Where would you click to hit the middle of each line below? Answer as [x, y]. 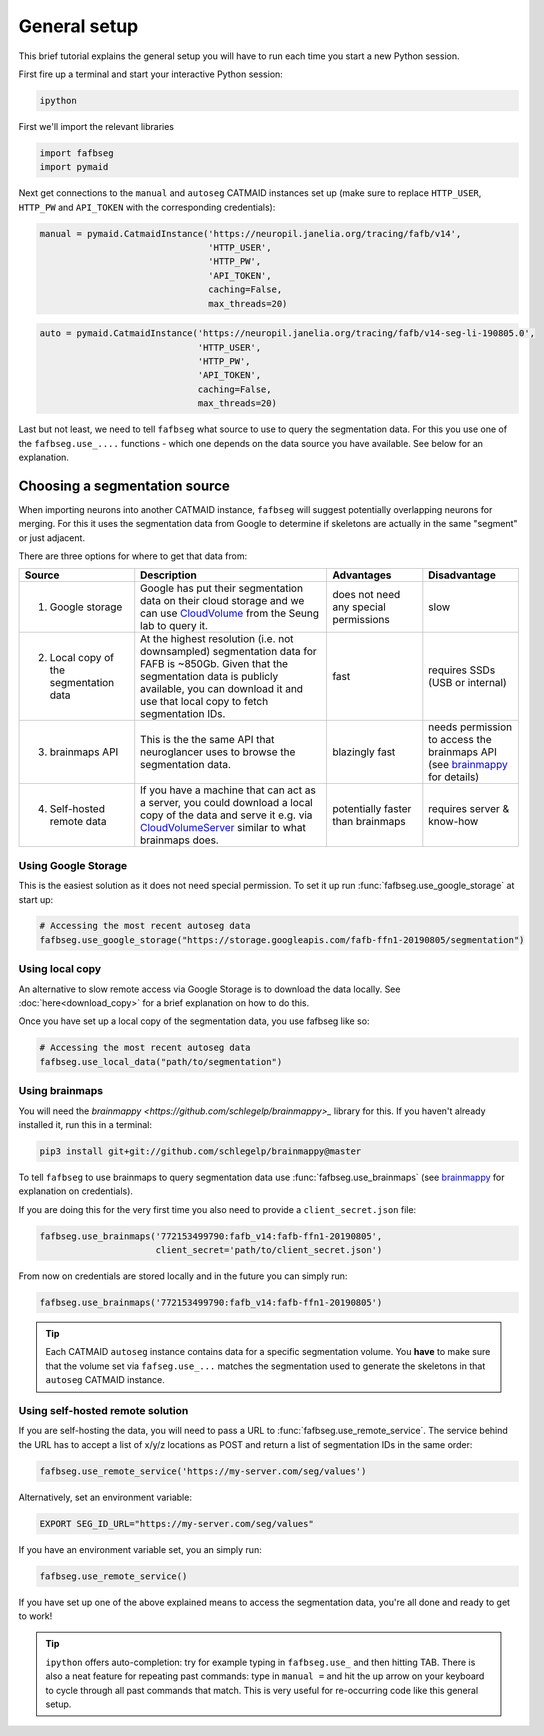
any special [359, 607]
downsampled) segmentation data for [228, 652]
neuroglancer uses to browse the [218, 752]
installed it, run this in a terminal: [85, 1124]
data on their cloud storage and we [222, 601]
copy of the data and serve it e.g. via [226, 815]
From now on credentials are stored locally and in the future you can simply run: [183, 1276]
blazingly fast [363, 752]
